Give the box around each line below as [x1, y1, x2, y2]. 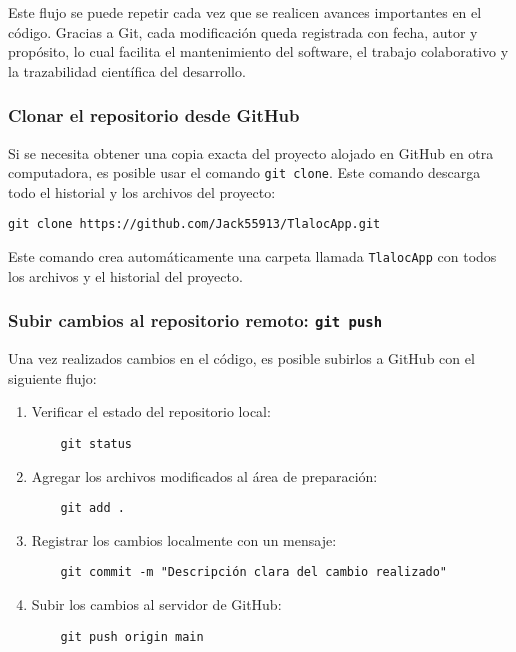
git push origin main [60, 629, 204, 644]
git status [60, 436, 133, 451]
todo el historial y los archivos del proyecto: [8, 181, 276, 202]
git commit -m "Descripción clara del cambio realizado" [60, 565, 448, 580]
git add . [60, 501, 125, 516]
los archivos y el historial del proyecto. [8, 265, 243, 286]
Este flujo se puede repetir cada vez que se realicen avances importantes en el [8, 2, 482, 22]
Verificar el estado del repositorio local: [31, 401, 271, 422]
